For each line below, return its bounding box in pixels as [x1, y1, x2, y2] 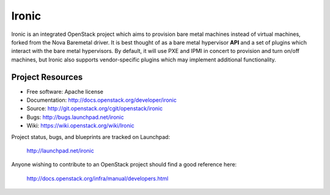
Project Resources [11, 72, 83, 82]
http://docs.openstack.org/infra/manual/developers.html [26, 174, 169, 182]
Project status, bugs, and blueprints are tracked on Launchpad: [11, 133, 170, 140]
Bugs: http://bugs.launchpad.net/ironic [26, 113, 125, 121]
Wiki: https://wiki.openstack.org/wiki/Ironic [26, 122, 134, 129]
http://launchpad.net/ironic [26, 147, 94, 154]
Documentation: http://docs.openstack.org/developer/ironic [26, 96, 177, 104]
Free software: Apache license [26, 88, 104, 95]
